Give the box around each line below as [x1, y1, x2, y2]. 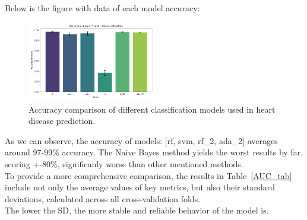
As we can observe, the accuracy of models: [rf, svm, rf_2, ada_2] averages [5, 134, 278, 146]
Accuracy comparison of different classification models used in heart [29, 103, 276, 115]
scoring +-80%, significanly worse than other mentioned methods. [5, 158, 243, 170]
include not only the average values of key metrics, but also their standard [5, 181, 276, 193]
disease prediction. [29, 114, 96, 127]
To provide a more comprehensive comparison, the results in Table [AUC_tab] [5, 169, 292, 181]
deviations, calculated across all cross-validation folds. [5, 192, 201, 205]
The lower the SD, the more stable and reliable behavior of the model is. [5, 204, 269, 216]
